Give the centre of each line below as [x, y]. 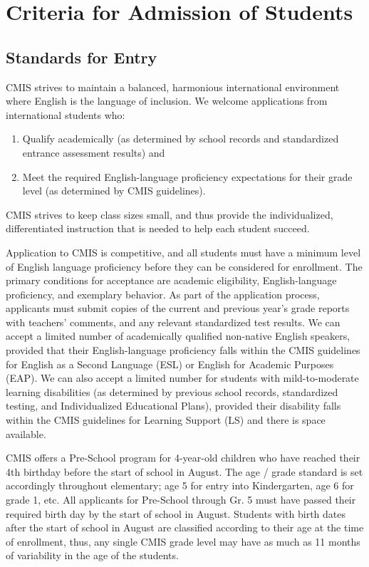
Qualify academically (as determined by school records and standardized [181, 139]
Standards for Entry [82, 57]
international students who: [66, 114]
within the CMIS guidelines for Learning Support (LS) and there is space [166, 420]
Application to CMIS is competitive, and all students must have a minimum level [183, 252]
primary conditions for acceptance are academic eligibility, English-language [171, 280]
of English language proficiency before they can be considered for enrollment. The [184, 266]
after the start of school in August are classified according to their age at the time [185, 527]
